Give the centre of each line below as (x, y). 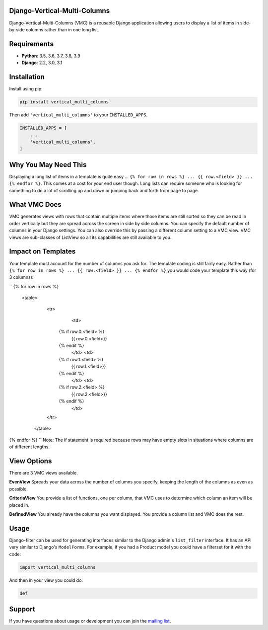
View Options (31, 461)
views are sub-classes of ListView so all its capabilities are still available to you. (90, 237)
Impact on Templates (42, 252)
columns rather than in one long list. (62, 29)
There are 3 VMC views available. (43, 473)
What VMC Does (35, 204)
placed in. (19, 505)
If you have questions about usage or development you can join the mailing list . (90, 621)
